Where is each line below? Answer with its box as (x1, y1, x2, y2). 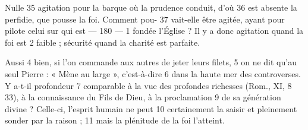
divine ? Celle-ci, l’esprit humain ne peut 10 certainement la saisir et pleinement (5, 102, 297, 115)
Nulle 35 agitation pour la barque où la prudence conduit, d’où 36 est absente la (5, 1, 297, 13)
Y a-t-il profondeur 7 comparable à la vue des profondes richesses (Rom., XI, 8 (5, 79, 292, 91)
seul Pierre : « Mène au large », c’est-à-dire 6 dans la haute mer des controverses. (5, 67, 301, 80)
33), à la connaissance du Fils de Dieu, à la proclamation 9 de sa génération (5, 91, 281, 103)
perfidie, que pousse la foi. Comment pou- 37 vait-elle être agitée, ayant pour (5, 12, 285, 25)
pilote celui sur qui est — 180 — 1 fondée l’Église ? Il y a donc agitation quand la (5, 24, 304, 37)
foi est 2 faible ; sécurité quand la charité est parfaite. (5, 36, 200, 48)
